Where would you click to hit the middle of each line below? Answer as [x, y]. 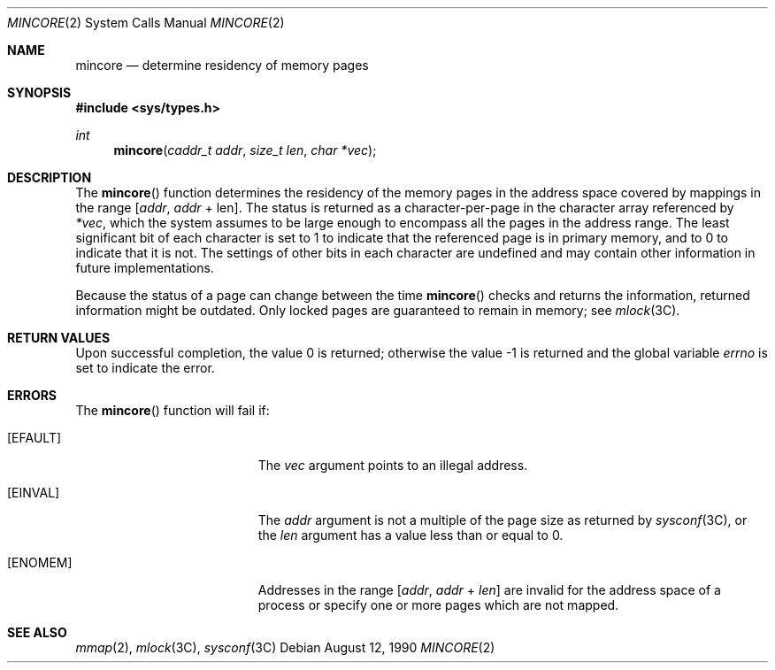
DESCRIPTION [50, 177]
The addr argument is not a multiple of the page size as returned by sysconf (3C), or [503, 520]
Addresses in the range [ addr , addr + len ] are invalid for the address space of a [489, 590]
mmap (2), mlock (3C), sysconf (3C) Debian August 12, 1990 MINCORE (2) [285, 647]
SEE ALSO [37, 632]
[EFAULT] [35, 438]
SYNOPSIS [39, 92]
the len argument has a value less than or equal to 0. [411, 535]
